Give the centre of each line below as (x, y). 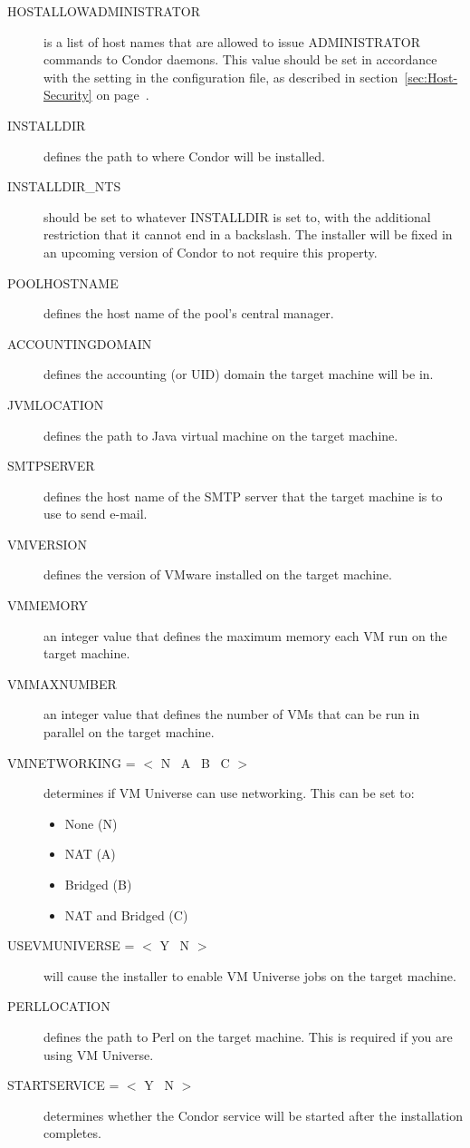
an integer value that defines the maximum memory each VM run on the (245, 635)
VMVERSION (47, 544)
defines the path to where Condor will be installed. (184, 156)
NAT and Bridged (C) (126, 915)
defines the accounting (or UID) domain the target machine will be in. (239, 374)
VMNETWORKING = (72, 762)
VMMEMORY (48, 605)
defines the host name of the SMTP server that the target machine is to (243, 496)
